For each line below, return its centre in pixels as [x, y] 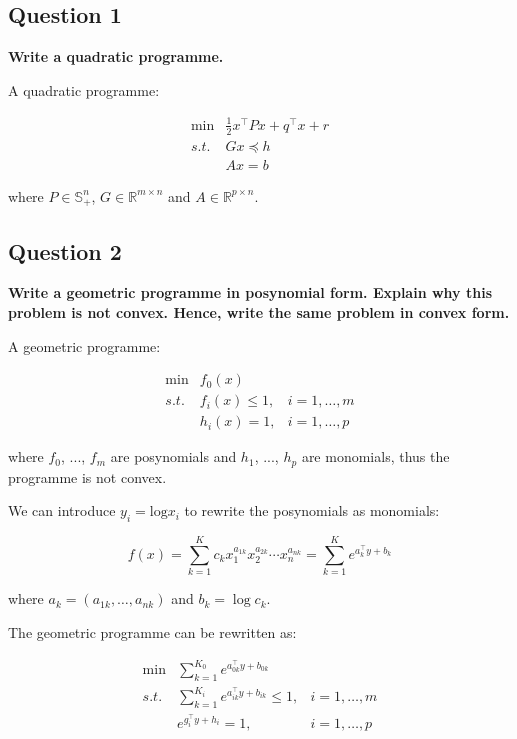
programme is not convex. [87, 476]
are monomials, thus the [375, 456]
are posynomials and [173, 456]
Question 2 [65, 250]
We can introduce [62, 510]
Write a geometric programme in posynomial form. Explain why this [250, 292]
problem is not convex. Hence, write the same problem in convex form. [259, 312]
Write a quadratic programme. [116, 56]
